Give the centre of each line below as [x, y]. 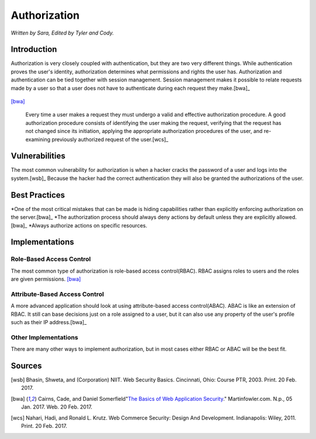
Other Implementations [44, 337]
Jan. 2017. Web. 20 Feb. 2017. [57, 407]
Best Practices [38, 195]
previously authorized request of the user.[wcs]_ [110, 139]
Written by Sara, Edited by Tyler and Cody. [62, 33]
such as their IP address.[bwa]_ [49, 322]
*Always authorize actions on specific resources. [88, 225]
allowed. [287, 217]
